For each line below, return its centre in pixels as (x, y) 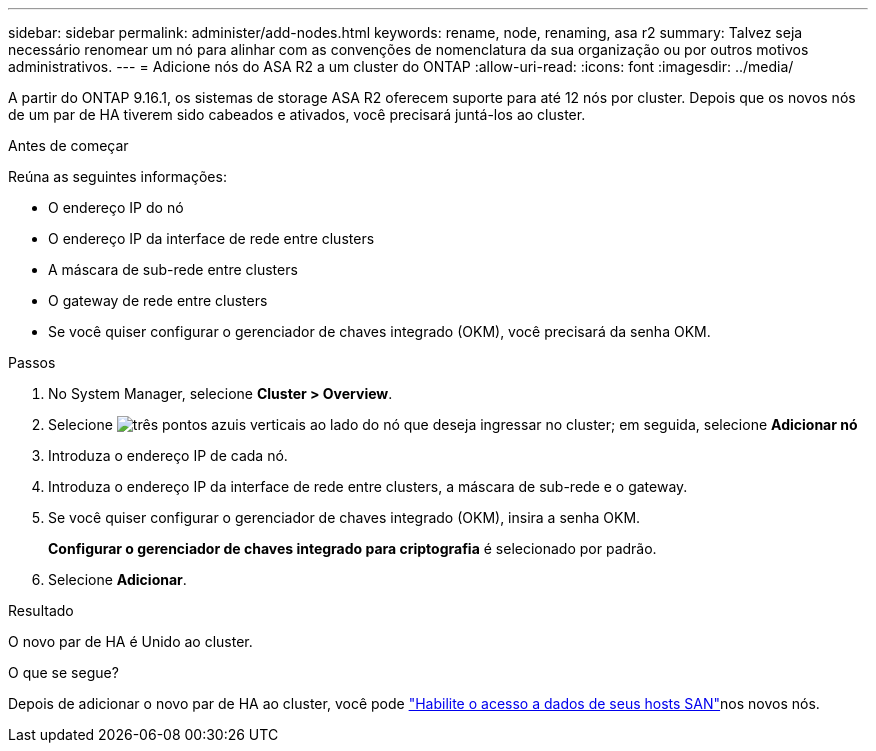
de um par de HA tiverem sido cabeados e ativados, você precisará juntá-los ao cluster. (297, 114)
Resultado (41, 610)
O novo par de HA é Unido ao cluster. (130, 641)
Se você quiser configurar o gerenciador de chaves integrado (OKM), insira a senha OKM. (344, 517)
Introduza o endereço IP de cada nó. (168, 455)
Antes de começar (68, 145)
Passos (32, 362)
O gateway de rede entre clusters (158, 300)
